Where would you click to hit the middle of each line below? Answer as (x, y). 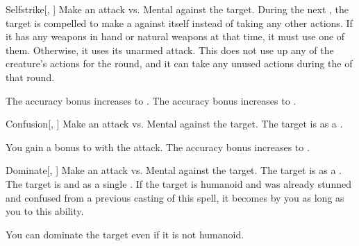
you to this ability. (45, 211)
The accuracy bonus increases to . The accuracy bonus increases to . (151, 100)
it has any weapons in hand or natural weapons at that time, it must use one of (175, 36)
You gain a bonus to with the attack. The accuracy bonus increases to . (158, 147)
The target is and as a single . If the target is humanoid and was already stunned (178, 183)
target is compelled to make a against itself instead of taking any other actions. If (179, 23)
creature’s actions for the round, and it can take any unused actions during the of (179, 63)
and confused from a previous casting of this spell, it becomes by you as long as (175, 197)
